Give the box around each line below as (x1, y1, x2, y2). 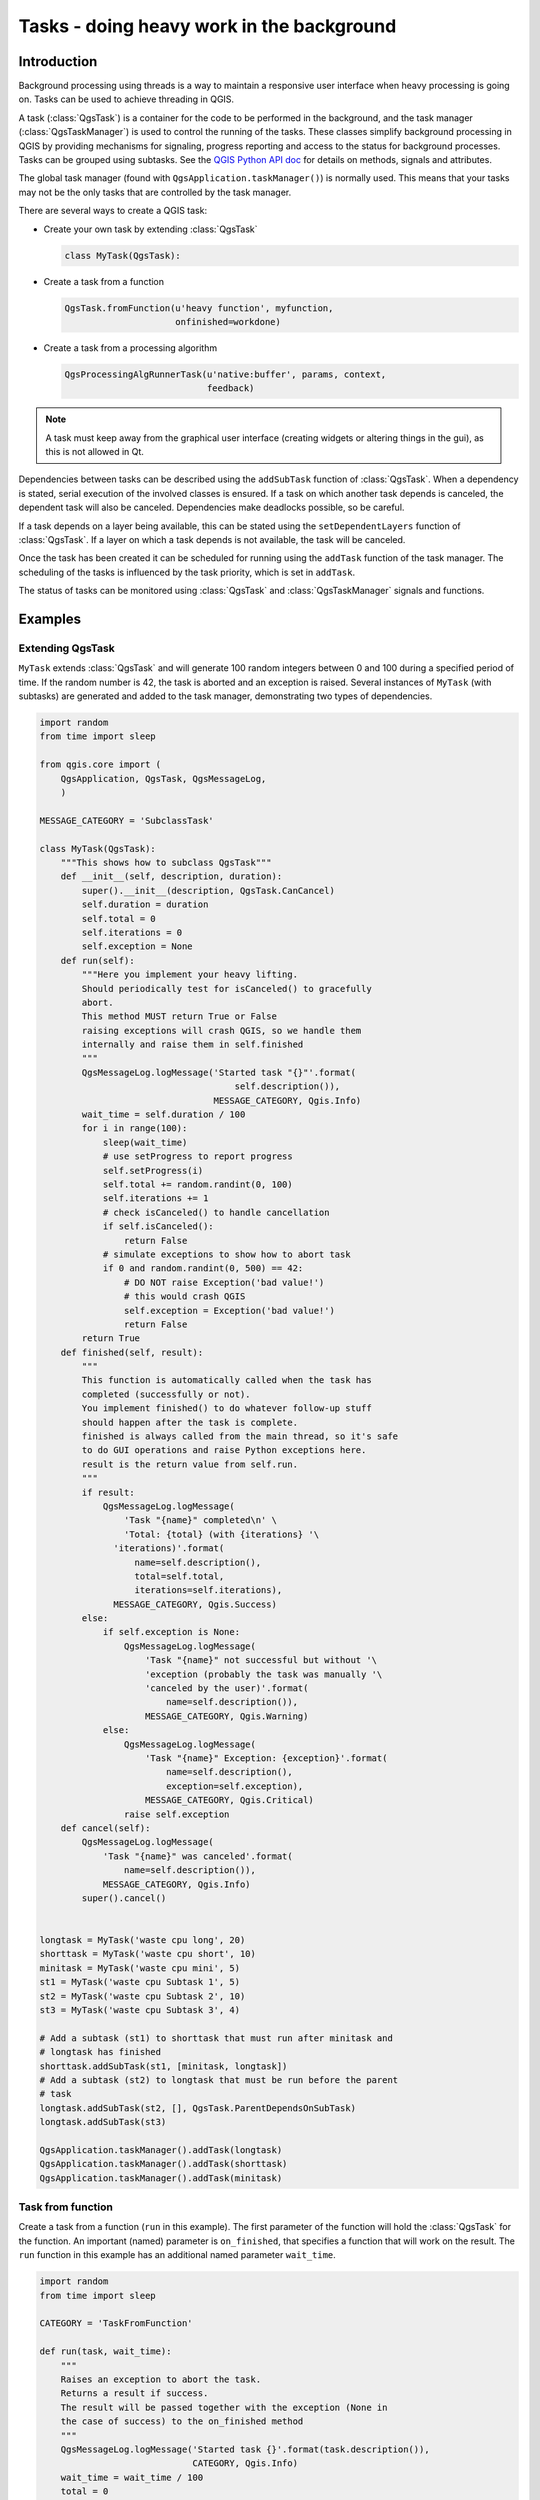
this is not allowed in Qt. (45, 446, 145, 458)
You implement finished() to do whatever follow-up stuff (81, 1403, 372, 1414)
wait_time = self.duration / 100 (81, 1109, 246, 1120)
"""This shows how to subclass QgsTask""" (60, 857, 272, 868)
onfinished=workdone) (175, 316, 282, 327)
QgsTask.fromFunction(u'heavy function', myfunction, (64, 302, 334, 314)
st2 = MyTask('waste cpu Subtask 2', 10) (39, 1990, 246, 2002)
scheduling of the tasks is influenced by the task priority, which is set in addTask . (18, 566, 355, 578)
